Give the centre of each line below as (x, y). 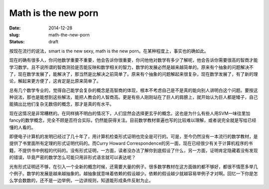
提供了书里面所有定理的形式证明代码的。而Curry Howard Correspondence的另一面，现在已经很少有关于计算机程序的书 (131, 143)
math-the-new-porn (69, 34)
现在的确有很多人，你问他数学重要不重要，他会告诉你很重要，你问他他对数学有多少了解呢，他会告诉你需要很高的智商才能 (134, 60)
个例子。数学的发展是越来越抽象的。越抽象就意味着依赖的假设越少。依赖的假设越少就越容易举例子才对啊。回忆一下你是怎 (134, 173)
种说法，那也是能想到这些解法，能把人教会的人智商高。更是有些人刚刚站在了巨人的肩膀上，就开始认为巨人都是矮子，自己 (134, 97)
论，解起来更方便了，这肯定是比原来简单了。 (55, 81)
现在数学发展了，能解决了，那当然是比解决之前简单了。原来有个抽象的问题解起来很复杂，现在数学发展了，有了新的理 (138, 74)
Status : (17, 42)
